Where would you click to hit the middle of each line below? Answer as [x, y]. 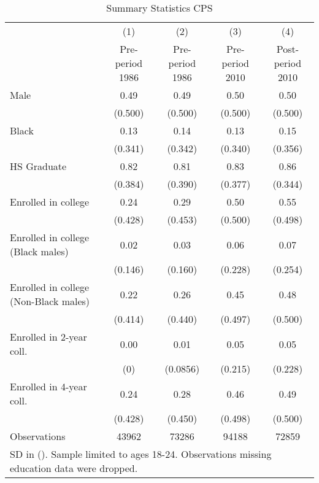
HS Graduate [38, 166]
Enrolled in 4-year [48, 386]
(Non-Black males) [50, 301]
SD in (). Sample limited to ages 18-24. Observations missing [141, 454]
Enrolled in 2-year [48, 337]
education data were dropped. [74, 468]
